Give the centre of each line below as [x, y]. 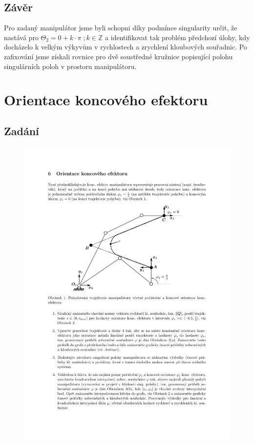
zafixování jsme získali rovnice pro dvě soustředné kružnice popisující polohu [118, 56]
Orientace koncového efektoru [106, 100]
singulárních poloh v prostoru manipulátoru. [70, 66]
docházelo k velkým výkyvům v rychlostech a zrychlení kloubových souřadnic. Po [126, 47]
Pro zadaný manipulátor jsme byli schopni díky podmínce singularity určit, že [121, 28]
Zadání [21, 130]
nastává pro [21, 37]
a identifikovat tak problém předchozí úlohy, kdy [178, 37]
